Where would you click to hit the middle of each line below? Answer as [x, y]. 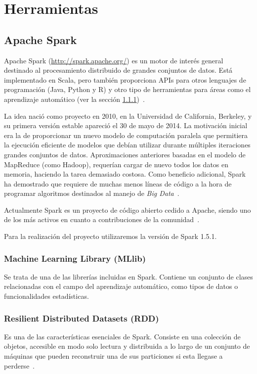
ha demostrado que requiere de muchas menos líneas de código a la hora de [118, 183]
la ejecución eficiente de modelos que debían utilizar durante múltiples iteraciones [127, 145]
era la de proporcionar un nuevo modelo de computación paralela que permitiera [126, 135]
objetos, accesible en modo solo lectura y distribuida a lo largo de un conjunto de [127, 346]
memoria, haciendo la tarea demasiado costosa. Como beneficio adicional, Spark [125, 174]
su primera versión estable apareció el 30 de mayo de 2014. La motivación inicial [126, 125]
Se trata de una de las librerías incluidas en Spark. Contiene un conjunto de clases [128, 276]
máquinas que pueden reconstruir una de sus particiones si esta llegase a [113, 356]
